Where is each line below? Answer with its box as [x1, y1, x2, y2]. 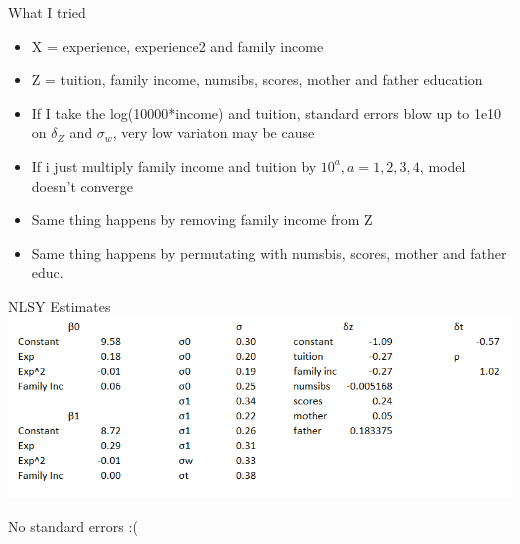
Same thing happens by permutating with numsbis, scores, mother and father [31, 242, 507, 263]
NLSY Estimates [8, 295, 111, 316]
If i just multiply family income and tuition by [31, 155, 317, 176]
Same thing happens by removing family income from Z [31, 209, 373, 230]
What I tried [8, 2, 86, 22]
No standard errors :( [8, 516, 138, 537]
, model [419, 155, 466, 176]
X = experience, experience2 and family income [31, 35, 324, 56]
